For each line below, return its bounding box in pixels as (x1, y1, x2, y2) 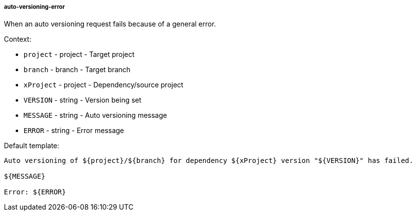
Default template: (4, 141, 59, 150)
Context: (4, 35, 31, 44)
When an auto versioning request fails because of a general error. (4, 20, 216, 28)
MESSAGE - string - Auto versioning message (24, 111, 167, 120)
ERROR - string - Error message (24, 126, 124, 135)
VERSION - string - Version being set (24, 96, 142, 105)
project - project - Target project (24, 50, 135, 59)
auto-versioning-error (4, 3, 65, 10)
